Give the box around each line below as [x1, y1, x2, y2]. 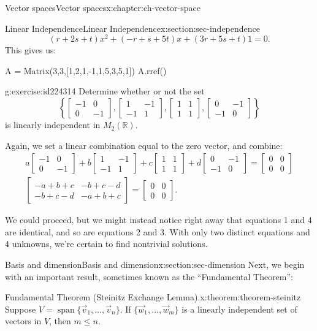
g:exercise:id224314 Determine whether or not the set [5, 85, 205, 97]
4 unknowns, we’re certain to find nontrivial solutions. [5, 237, 208, 250]
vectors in [5, 314, 42, 327]
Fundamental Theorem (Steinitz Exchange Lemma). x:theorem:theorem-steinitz [5, 291, 301, 303]
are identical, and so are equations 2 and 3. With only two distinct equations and [5, 225, 310, 238]
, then [49, 314, 71, 327]
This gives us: [5, 44, 56, 56]
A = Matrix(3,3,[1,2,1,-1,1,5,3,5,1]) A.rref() [5, 64, 167, 77]
